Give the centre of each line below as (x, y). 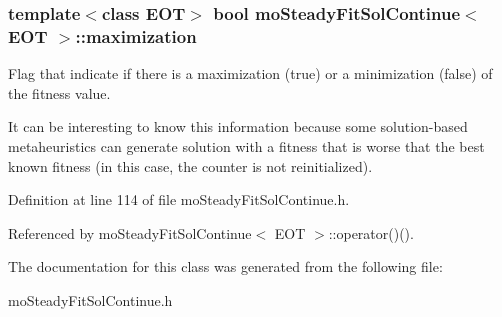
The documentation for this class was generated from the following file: (225, 266)
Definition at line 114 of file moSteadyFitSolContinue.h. (179, 199)
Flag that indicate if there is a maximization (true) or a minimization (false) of (250, 73)
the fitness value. (59, 92)
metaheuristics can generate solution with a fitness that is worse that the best (246, 145)
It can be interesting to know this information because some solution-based (238, 126)
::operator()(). (371, 232)
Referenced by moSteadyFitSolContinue (130, 232)
